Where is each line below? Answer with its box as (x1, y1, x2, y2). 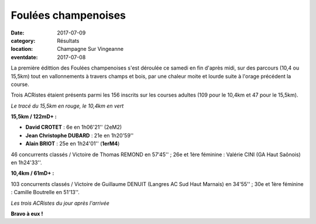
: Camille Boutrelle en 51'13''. (11, 189, 80, 196)
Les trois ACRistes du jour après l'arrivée (11, 199, 109, 206)
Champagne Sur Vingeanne (57, 46, 124, 53)
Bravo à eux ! (11, 210, 43, 217)
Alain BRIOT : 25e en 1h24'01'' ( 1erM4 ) (25, 140, 120, 147)
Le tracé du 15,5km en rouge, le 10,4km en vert (11, 102, 124, 109)
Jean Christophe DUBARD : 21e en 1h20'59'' (25, 132, 134, 139)
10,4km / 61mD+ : (11, 170, 54, 177)
